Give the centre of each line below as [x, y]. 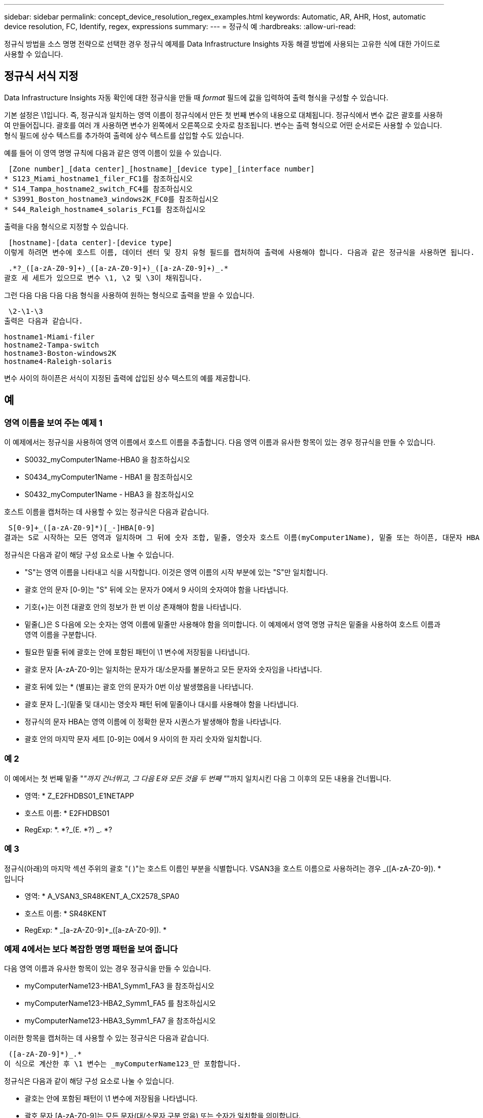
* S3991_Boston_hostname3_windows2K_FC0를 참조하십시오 [111, 199]
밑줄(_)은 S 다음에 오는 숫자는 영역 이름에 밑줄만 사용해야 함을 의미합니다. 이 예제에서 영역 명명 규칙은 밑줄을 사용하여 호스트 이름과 [233, 625]
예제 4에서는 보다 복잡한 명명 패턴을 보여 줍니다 [91, 949]
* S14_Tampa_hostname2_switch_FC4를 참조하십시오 [98, 189]
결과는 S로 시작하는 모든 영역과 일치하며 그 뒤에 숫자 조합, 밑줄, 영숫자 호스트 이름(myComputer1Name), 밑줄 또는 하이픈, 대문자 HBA [242, 538]
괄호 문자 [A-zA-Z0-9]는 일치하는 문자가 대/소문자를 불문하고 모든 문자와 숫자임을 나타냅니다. [173, 670]
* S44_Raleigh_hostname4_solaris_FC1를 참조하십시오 [105, 209]
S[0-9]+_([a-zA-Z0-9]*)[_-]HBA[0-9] [82, 528]
